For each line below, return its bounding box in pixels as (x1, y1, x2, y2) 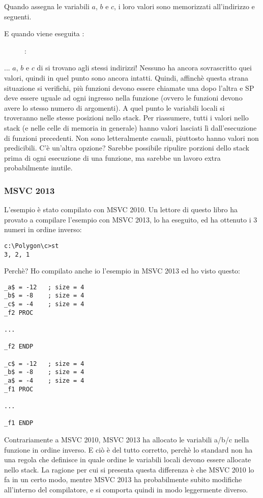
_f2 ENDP (4, 343, 34, 351)
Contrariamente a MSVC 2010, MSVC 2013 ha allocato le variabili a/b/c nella (4, 434, 249, 444)
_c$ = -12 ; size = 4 (4, 360, 84, 367)
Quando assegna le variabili (4, 1, 90, 11)
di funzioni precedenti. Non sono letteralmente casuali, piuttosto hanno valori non (4, 132, 259, 143)
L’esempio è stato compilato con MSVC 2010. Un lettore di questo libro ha (4, 204, 238, 215)
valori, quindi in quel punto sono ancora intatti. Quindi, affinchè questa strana (4, 72, 248, 83)
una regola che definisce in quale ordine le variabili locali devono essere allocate (4, 454, 251, 465)
